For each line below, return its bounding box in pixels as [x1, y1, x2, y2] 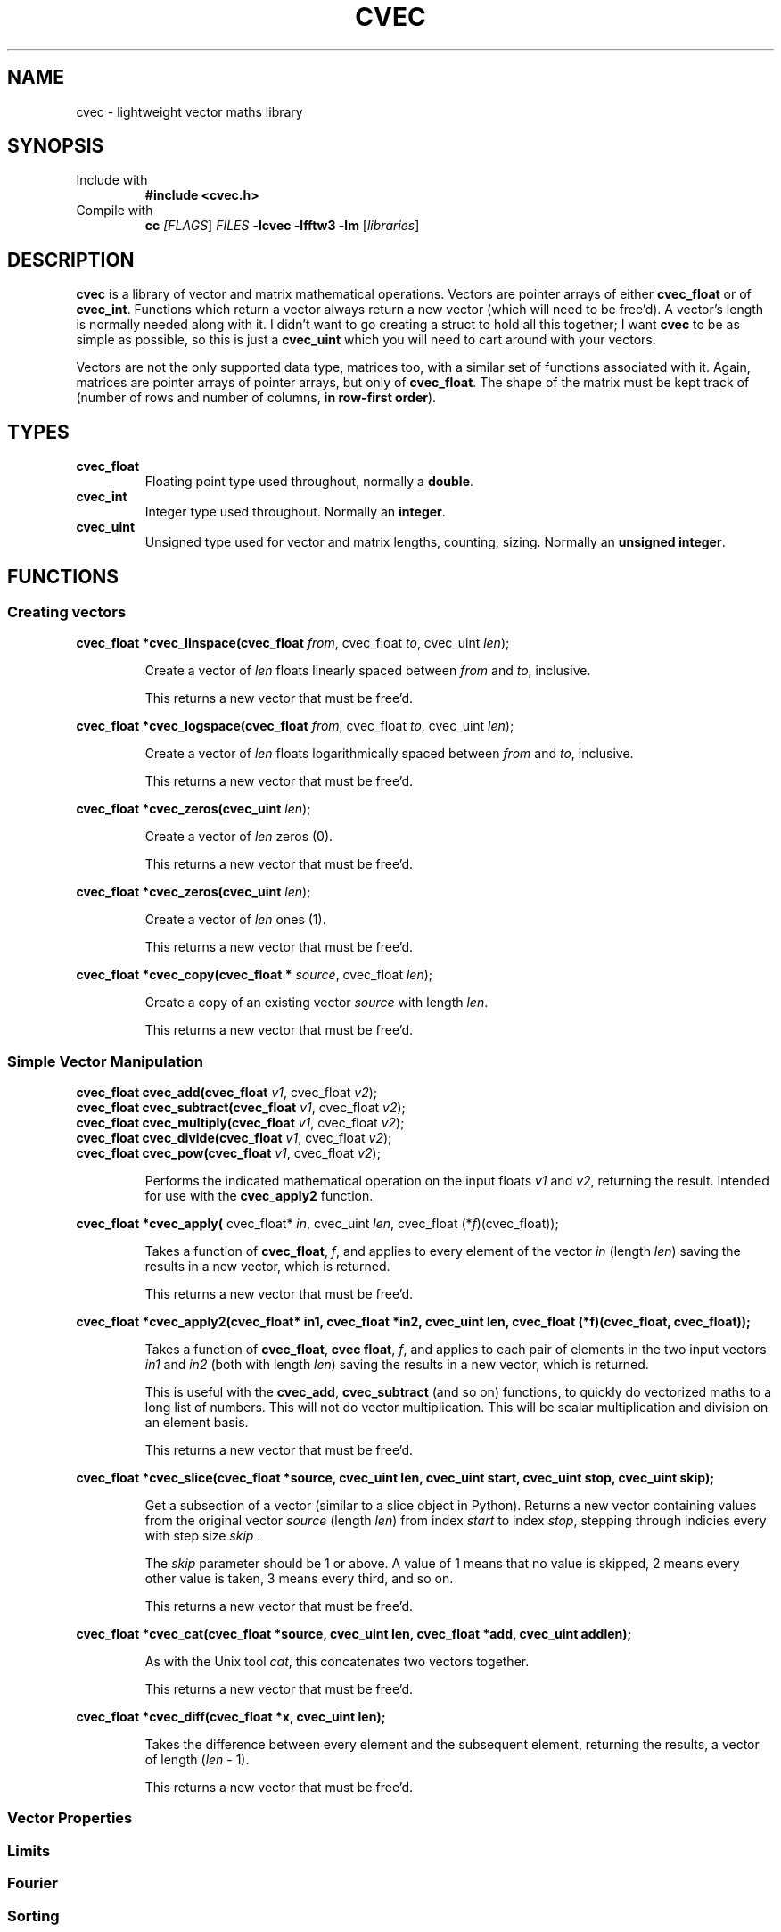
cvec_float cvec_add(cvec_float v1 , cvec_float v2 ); [76, 1085, 378, 1101]
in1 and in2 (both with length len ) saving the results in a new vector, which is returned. [144, 1357, 649, 1373]
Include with [76, 172, 148, 188]
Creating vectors [7, 602, 127, 621]
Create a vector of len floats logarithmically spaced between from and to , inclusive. [144, 746, 634, 762]
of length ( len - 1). [144, 1752, 250, 1768]
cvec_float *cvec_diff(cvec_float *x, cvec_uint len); [76, 1709, 386, 1725]
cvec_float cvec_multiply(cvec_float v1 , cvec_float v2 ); [76, 1115, 405, 1131]
